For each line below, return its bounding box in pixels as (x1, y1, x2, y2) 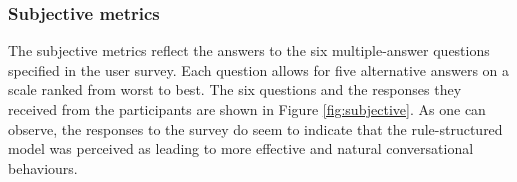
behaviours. (8, 157, 78, 178)
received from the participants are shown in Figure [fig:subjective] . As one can (8, 99, 486, 119)
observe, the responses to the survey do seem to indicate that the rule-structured (8, 118, 503, 139)
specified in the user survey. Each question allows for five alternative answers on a (8, 59, 510, 80)
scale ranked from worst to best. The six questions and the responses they (8, 79, 462, 100)
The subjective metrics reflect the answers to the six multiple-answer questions (8, 40, 490, 61)
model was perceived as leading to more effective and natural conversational (8, 138, 474, 159)
